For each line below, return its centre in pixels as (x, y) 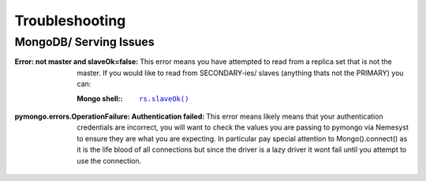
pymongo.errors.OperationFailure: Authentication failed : (110, 116)
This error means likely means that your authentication (295, 116)
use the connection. (109, 160)
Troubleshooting (70, 21)
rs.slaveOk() (164, 98)
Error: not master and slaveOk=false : (77, 62)
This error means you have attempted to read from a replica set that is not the (265, 62)
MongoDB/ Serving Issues (84, 42)
